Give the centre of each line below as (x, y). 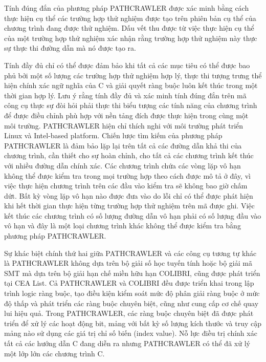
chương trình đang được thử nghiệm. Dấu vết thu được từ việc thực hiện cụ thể (129, 28)
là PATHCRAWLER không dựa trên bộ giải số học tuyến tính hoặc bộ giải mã (128, 263)
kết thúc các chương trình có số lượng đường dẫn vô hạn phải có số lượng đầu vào (133, 215)
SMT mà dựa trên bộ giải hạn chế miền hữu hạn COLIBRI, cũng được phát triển (132, 273)
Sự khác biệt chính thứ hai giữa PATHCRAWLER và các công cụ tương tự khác (130, 253)
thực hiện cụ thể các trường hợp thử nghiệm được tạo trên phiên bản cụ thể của (130, 18)
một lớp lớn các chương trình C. (54, 353)
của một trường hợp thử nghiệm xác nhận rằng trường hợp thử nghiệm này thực (131, 38)
